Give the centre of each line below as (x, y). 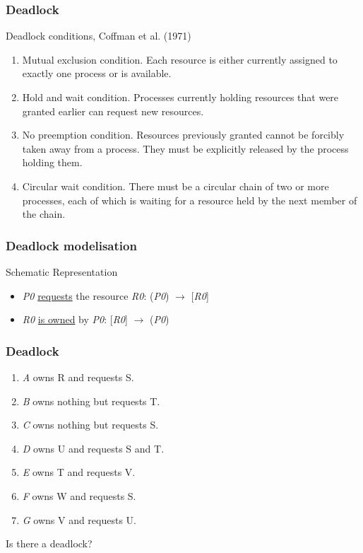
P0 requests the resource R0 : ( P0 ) (96, 295)
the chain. (44, 214)
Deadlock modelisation (71, 245)
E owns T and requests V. (79, 472)
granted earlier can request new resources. (113, 111)
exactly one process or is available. (97, 73)
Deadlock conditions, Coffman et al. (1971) (99, 36)
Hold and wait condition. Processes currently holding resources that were (180, 97)
